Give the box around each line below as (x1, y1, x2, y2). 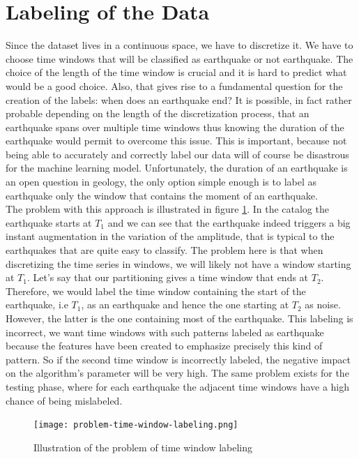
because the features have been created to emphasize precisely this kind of (6, 338, 323, 353)
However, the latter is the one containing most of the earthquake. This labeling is (6, 311, 353, 325)
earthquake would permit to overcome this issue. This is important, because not (6, 133, 347, 148)
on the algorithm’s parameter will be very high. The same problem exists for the (6, 366, 349, 380)
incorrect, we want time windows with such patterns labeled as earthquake (6, 324, 324, 339)
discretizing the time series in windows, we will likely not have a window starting (6, 256, 351, 271)
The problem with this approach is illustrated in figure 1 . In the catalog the (6, 202, 329, 216)
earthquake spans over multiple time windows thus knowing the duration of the (6, 119, 344, 134)
